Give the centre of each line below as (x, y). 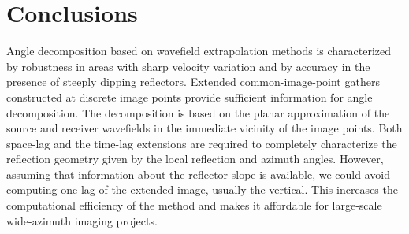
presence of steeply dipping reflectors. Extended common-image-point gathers (193, 82)
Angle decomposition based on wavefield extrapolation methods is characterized (199, 51)
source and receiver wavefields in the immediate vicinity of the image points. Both (204, 128)
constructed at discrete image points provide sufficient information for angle (190, 97)
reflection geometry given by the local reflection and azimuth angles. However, (195, 159)
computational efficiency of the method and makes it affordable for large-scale (194, 205)
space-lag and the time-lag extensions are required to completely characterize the (202, 143)
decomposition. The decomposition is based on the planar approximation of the (198, 112)
